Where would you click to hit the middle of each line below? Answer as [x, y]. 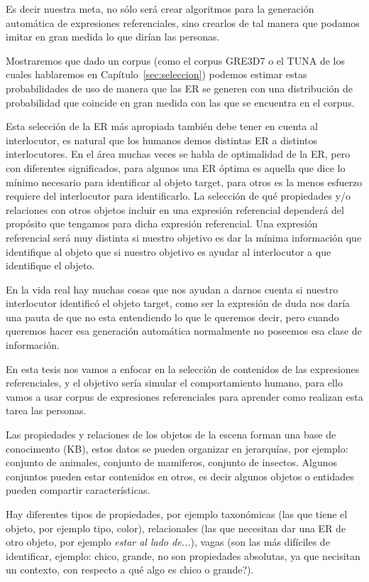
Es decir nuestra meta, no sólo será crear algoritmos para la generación [160, 9]
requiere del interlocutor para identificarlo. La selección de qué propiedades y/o [178, 196]
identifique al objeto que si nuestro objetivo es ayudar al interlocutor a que [169, 251]
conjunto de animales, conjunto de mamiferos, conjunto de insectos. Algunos [172, 462]
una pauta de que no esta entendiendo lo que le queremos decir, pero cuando [172, 317]
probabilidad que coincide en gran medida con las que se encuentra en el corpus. [180, 102]
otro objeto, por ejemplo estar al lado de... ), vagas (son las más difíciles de [168, 542]
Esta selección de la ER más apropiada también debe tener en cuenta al [162, 126]
